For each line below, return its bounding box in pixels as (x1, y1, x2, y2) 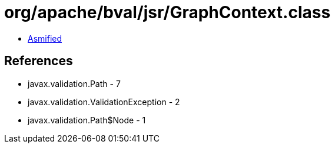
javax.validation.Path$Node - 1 (28, 115, 146, 125)
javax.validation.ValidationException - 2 (28, 96, 180, 107)
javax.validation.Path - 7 (28, 78, 121, 89)
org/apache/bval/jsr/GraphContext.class (4, 2, 331, 22)
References (4, 53, 73, 69)
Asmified (28, 33, 62, 43)
